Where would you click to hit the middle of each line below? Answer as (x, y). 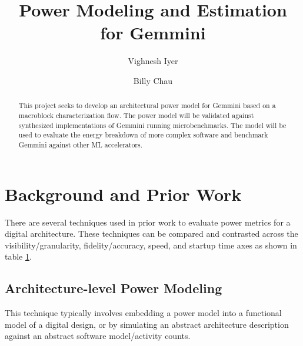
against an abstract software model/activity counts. (98, 336)
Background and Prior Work (123, 194)
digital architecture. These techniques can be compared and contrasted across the (151, 234)
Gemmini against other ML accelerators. (80, 144)
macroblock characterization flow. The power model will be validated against (136, 115)
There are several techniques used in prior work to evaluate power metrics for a (148, 222)
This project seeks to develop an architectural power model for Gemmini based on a (147, 105)
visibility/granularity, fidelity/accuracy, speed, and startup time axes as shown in (151, 245)
